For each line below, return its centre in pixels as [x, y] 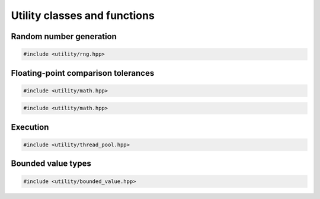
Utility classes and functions [83, 15]
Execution [30, 127]
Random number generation [64, 36]
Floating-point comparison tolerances [83, 73]
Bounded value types [51, 164]
